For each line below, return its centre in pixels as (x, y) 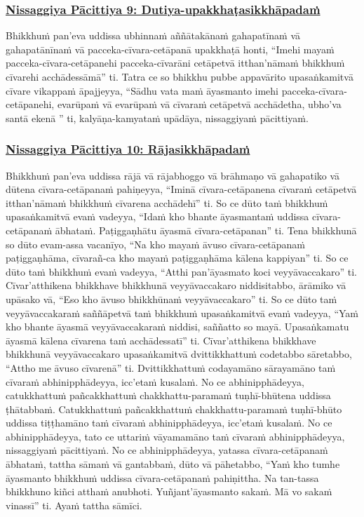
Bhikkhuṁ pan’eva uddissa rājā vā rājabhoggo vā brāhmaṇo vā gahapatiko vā (173, 175)
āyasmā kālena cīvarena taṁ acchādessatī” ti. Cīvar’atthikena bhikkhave (161, 340)
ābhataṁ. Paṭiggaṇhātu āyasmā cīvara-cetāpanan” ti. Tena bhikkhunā (206, 230)
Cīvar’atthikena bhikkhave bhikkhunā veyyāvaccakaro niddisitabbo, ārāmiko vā (176, 285)
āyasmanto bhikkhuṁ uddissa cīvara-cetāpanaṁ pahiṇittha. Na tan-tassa (162, 477)
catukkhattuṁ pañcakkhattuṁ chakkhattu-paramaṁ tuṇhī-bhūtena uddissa (168, 395)
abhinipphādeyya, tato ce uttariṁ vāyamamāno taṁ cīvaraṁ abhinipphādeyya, (175, 436)
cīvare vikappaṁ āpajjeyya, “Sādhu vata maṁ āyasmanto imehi (142, 90)
